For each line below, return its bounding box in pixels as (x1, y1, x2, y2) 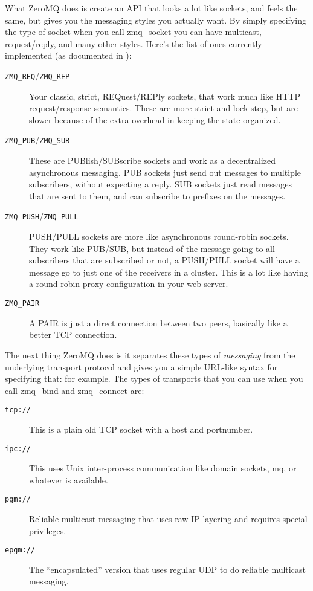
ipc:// (5, 444, 31, 453)
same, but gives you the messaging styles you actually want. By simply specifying (5, 13, 306, 26)
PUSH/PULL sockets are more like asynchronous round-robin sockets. (29, 230, 289, 243)
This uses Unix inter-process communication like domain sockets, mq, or (29, 462, 297, 474)
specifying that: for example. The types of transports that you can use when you (5, 372, 303, 385)
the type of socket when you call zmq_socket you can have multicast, (5, 25, 262, 38)
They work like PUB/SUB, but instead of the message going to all (29, 242, 275, 254)
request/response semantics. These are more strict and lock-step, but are (29, 102, 298, 114)
